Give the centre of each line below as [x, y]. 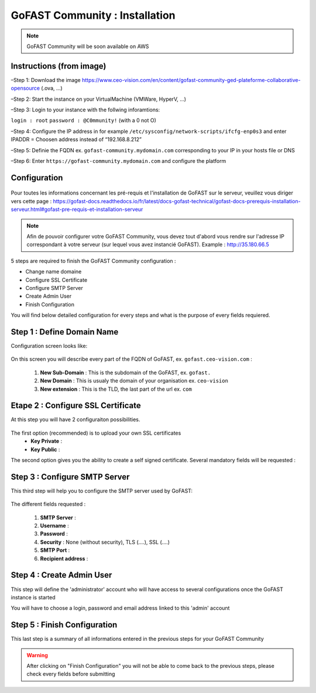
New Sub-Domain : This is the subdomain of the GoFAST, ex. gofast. [125, 373]
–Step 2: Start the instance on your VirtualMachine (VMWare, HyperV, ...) [99, 99]
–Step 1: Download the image [46, 80]
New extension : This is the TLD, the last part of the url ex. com [116, 389]
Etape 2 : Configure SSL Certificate [76, 406]
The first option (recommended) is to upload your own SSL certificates [96, 433]
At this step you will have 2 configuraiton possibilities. [75, 419]
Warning [37, 655]
